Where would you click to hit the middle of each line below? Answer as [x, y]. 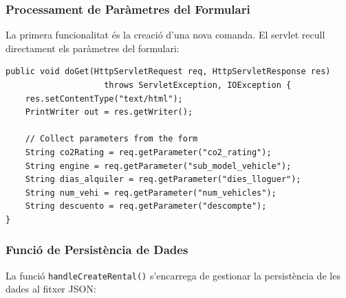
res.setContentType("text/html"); [104, 99]
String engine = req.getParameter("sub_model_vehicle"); [158, 166]
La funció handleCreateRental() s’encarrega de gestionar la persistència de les [173, 275]
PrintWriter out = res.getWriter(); [109, 112]
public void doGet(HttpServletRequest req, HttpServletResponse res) [168, 72]
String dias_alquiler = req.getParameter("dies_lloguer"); [163, 180]
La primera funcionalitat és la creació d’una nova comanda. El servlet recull [165, 35]
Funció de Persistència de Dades [97, 250]
